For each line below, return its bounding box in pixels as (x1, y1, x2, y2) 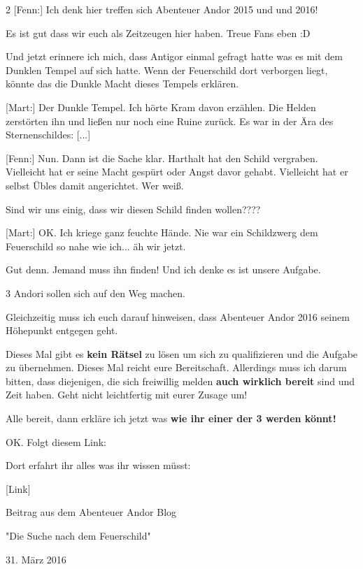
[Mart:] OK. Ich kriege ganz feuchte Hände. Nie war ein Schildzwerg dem (6, 225, 318, 240)
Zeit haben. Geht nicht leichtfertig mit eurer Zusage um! (6, 387, 248, 402)
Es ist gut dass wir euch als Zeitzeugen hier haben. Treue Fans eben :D (6, 25, 311, 40)
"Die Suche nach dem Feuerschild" (6, 528, 151, 543)
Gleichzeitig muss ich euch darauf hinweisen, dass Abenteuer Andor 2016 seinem (6, 309, 350, 324)
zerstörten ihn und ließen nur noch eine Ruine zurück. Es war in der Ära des (6, 113, 334, 128)
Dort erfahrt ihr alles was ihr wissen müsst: (6, 458, 191, 473)
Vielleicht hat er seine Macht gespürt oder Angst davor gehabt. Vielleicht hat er (6, 164, 348, 179)
